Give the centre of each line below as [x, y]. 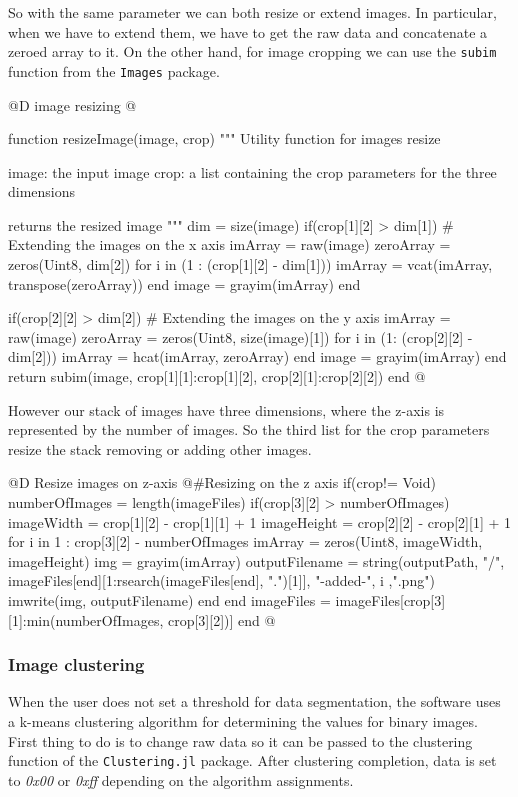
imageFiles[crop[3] [390, 599]
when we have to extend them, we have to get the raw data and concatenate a [248, 31]
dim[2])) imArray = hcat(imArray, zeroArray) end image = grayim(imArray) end [257, 356]
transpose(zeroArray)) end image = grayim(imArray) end [184, 283]
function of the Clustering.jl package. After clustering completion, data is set [252, 760]
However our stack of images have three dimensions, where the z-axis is [226, 409]
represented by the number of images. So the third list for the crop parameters [249, 429]
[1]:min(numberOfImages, [86, 619]
